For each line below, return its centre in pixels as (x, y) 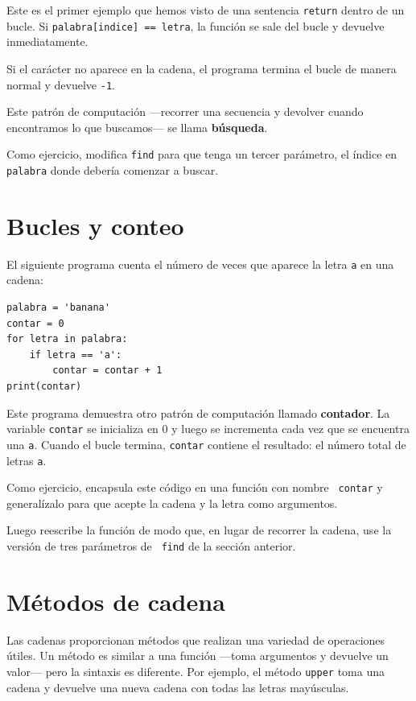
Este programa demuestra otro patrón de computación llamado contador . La (198, 412)
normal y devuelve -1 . (61, 84)
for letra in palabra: (67, 339)
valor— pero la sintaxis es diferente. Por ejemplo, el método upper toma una (196, 671)
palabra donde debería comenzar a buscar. (113, 170)
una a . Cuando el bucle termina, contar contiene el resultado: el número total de (206, 444)
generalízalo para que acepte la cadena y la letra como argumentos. (172, 503)
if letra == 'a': (76, 355)
